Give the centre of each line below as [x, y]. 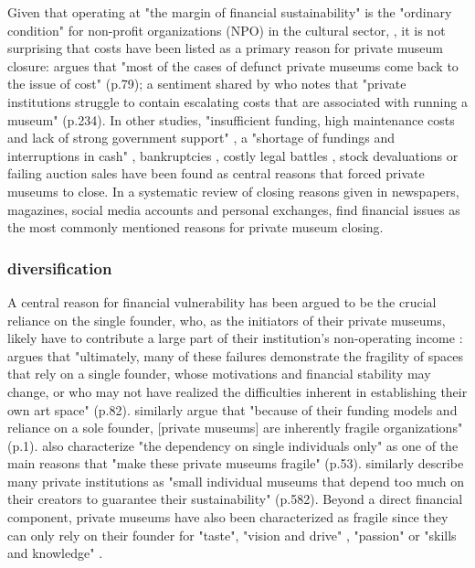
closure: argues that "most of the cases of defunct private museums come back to [233, 65]
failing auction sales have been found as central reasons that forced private [216, 173]
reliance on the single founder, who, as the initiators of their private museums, [227, 320]
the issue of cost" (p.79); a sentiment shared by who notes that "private [207, 84]
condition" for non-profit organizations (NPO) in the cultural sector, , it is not [227, 30]
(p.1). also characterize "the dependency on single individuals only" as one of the [233, 445]
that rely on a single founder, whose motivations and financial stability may [219, 374]
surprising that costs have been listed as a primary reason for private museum [225, 48]
